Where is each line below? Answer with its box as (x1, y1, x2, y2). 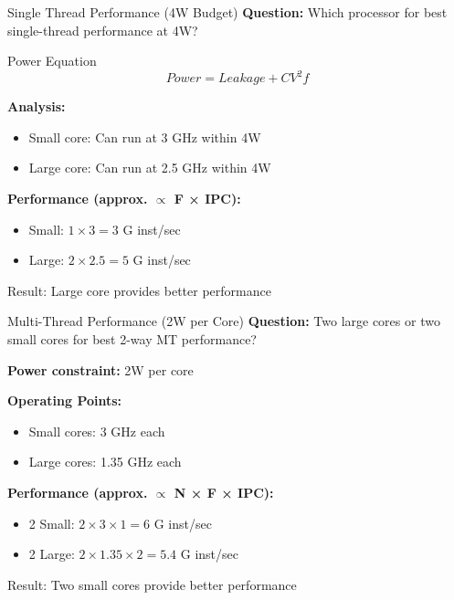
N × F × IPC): (174, 483, 274, 501)
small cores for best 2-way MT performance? (7, 330, 257, 349)
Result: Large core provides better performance (7, 280, 271, 300)
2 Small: (28, 513, 75, 532)
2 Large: (28, 544, 75, 563)
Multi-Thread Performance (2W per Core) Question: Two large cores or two (7, 311, 440, 331)
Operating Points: (7, 391, 122, 410)
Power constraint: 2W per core (7, 360, 194, 379)
